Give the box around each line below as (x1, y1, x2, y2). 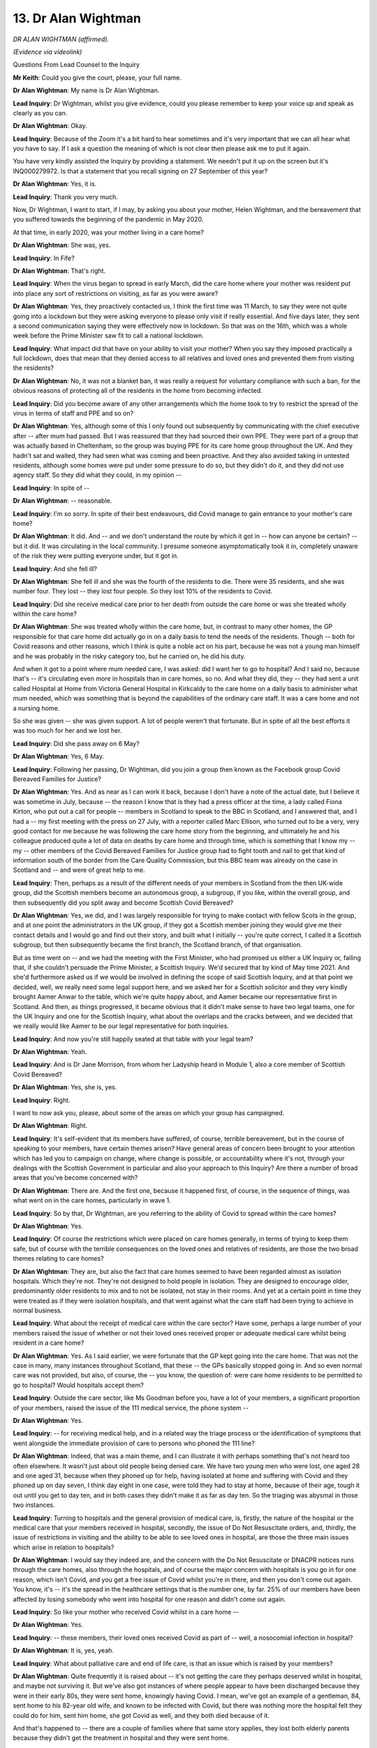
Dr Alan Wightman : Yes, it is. (13, 180, 97, 188)
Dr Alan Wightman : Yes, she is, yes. (13, 1083, 117, 1091)
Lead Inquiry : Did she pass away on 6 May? (13, 739, 140, 747)
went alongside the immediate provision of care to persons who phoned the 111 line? (13, 1439, 255, 1447)
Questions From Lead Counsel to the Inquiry (13, 60, 140, 69)
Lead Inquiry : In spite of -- (13, 483, 90, 492)
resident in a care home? (13, 1339, 84, 1347)
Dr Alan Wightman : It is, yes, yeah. (13, 1647, 114, 1655)
